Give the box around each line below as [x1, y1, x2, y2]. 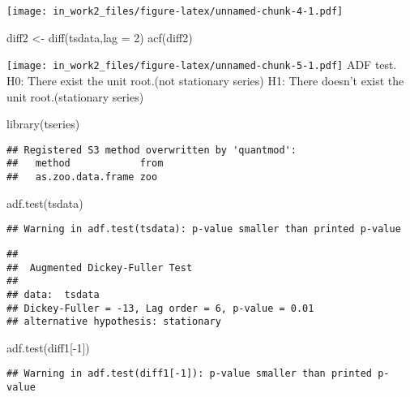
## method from [6, 158, 164, 170]
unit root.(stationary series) [6, 88, 144, 105]
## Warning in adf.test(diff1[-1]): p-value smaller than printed [6, 368, 373, 380]
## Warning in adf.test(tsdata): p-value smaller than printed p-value [6, 223, 401, 235]
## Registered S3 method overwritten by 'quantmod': [6, 144, 297, 156]
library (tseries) [6, 115, 80, 132]
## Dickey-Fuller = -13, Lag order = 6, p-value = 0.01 [6, 302, 314, 314]
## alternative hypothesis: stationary [6, 316, 221, 328]
